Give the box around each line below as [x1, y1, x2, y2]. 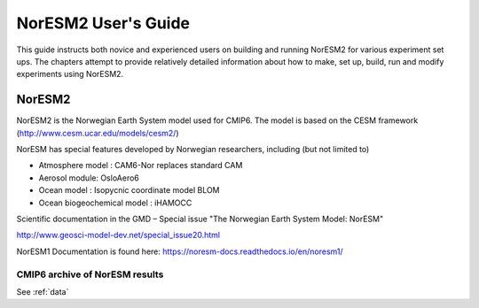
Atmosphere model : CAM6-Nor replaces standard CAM [38, 160, 243, 171]
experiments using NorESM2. [16, 69, 124, 80]
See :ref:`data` [16, 286, 69, 296]
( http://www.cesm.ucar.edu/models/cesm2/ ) [16, 127, 179, 138]
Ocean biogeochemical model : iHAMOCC [38, 197, 192, 208]
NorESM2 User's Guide [16, 13, 191, 33]
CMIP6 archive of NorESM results [16, 268, 164, 281]
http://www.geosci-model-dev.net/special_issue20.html [16, 230, 221, 241]
